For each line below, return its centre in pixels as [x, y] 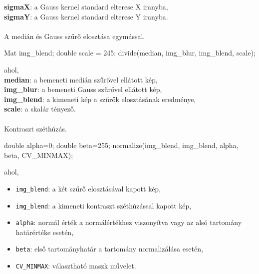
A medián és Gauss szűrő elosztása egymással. [75, 36]
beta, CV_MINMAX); [39, 155]
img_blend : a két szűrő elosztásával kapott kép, [88, 188]
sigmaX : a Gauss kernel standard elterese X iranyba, [86, 6]
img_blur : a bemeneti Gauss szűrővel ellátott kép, [83, 89]
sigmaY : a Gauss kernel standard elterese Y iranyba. [86, 16]
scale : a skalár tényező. [40, 109]
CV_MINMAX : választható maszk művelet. [76, 266]
